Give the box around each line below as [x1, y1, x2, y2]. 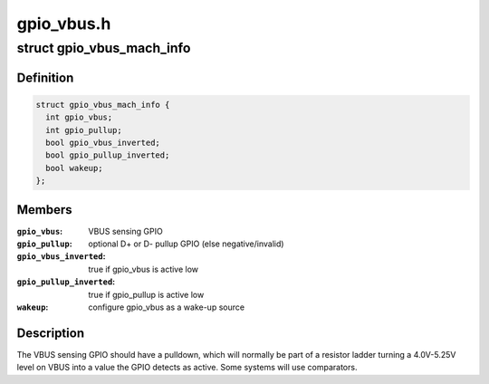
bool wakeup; [45, 163, 103, 173]
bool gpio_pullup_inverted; [45, 150, 170, 160]
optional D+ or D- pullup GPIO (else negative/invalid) [88, 238, 284, 249]
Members [16, 202, 72, 217]
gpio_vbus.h [16, 14, 111, 34]
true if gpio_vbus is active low [88, 264, 199, 274]
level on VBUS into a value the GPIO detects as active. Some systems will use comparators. [16, 362, 358, 373]
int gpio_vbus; [45, 112, 113, 122]
